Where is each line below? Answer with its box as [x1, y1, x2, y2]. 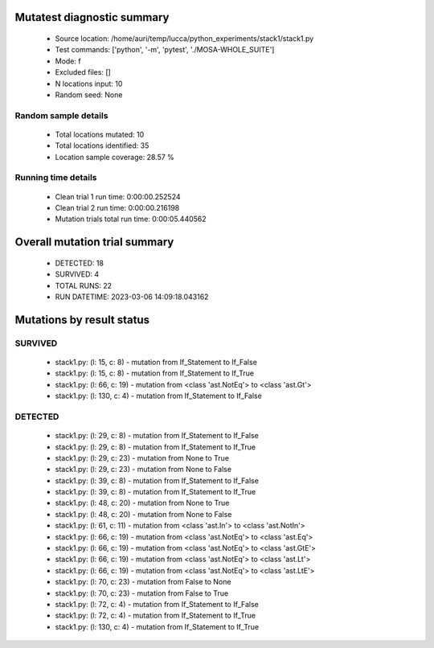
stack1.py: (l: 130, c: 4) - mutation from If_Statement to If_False [55, 391, 263, 401]
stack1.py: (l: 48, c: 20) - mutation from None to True [55, 498, 230, 508]
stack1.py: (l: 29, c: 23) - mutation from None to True [55, 453, 229, 462]
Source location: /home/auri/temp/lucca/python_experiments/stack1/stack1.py [55, 34, 314, 43]
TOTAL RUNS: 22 [55, 281, 113, 290]
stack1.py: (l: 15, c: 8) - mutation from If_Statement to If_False [55, 357, 257, 367]
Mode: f [55, 56, 81, 66]
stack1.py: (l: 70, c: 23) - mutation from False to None [55, 577, 231, 587]
